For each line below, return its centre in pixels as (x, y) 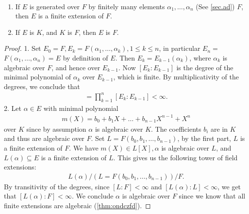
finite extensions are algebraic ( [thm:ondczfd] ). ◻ (77, 205)
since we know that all (212, 196)
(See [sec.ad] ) (215, 6)
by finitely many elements (127, 6)
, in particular (180, 48)
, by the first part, (204, 138)
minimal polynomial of (38, 77)
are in (219, 129)
